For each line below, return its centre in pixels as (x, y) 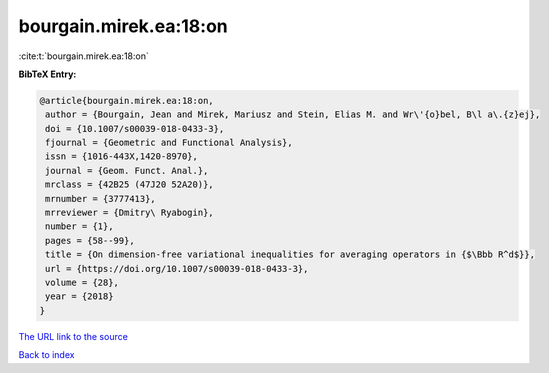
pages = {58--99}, (90, 240)
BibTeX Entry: (47, 74)
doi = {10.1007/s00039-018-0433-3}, (135, 128)
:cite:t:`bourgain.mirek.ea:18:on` (83, 56)
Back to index (46, 355)
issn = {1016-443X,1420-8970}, (122, 156)
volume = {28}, (82, 282)
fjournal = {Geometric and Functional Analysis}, (169, 143)
